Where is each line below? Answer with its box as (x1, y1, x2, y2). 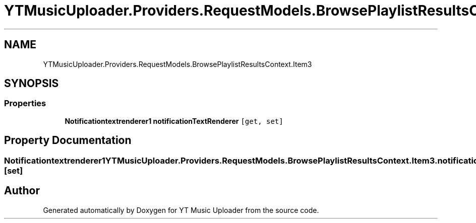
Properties (4, 98, 46, 109)
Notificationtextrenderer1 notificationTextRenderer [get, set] (65, 116, 283, 125)
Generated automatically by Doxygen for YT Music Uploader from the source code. (43, 205, 319, 214)
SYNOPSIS (4, 77, 59, 90)
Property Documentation (4, 134, 132, 147)
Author (4, 184, 40, 197)
